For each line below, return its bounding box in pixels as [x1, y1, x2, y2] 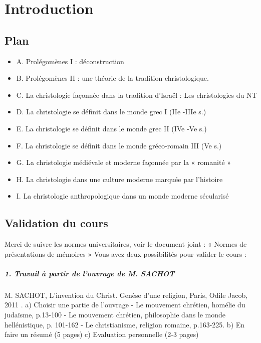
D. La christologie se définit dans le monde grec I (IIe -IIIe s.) [16, 106, 206, 117]
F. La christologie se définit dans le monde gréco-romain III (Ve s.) [16, 140, 222, 150]
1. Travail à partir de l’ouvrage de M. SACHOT [5, 268, 175, 278]
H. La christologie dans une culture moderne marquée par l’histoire [16, 174, 223, 184]
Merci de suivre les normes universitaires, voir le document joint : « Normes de [5, 239, 247, 249]
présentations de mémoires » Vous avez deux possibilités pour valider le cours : [5, 248, 246, 259]
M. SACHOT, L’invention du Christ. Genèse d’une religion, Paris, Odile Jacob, [5, 289, 248, 300]
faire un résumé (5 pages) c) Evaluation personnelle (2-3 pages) [5, 329, 199, 339]
